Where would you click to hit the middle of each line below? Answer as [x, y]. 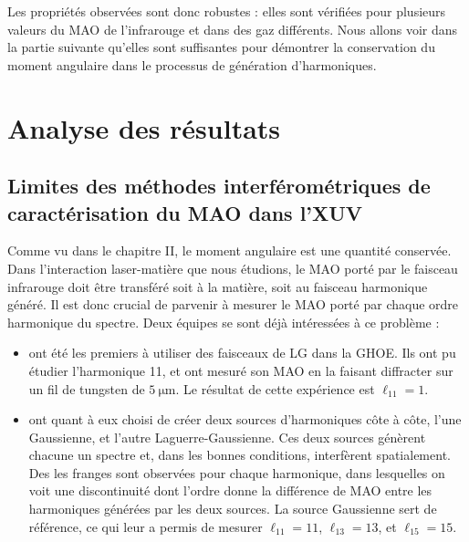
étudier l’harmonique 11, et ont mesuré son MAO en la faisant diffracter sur [241, 370]
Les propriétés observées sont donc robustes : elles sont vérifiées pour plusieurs [227, 11]
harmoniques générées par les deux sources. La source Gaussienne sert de [233, 509]
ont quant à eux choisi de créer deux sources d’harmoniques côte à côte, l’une [245, 419]
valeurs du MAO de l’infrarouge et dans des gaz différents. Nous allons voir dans [233, 29]
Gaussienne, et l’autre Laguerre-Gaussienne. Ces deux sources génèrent [227, 437]
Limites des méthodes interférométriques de [219, 186]
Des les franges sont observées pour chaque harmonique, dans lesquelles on [237, 472]
